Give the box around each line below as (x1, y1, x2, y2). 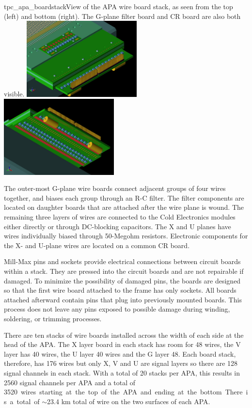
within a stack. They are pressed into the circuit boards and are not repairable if (4, 266, 244, 276)
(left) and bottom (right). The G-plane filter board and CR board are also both (4, 11, 241, 21)
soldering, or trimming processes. (4, 313, 102, 323)
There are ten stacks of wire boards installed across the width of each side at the (4, 330, 244, 340)
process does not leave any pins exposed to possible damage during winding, (4, 304, 230, 314)
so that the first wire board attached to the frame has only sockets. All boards (4, 285, 236, 295)
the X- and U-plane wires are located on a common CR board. (4, 240, 190, 250)
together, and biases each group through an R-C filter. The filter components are (4, 192, 244, 203)
